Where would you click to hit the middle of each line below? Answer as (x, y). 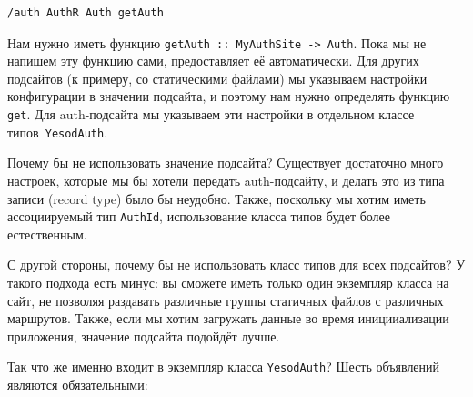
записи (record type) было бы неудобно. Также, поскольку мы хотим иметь (216, 198)
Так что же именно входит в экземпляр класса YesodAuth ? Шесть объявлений (224, 366)
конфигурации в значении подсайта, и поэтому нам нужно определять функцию (229, 96)
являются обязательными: (78, 384)
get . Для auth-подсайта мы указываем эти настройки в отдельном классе (211, 114)
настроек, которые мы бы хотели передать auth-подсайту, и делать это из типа (226, 180)
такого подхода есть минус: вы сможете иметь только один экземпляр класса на (228, 282)
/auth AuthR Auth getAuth (86, 13)
